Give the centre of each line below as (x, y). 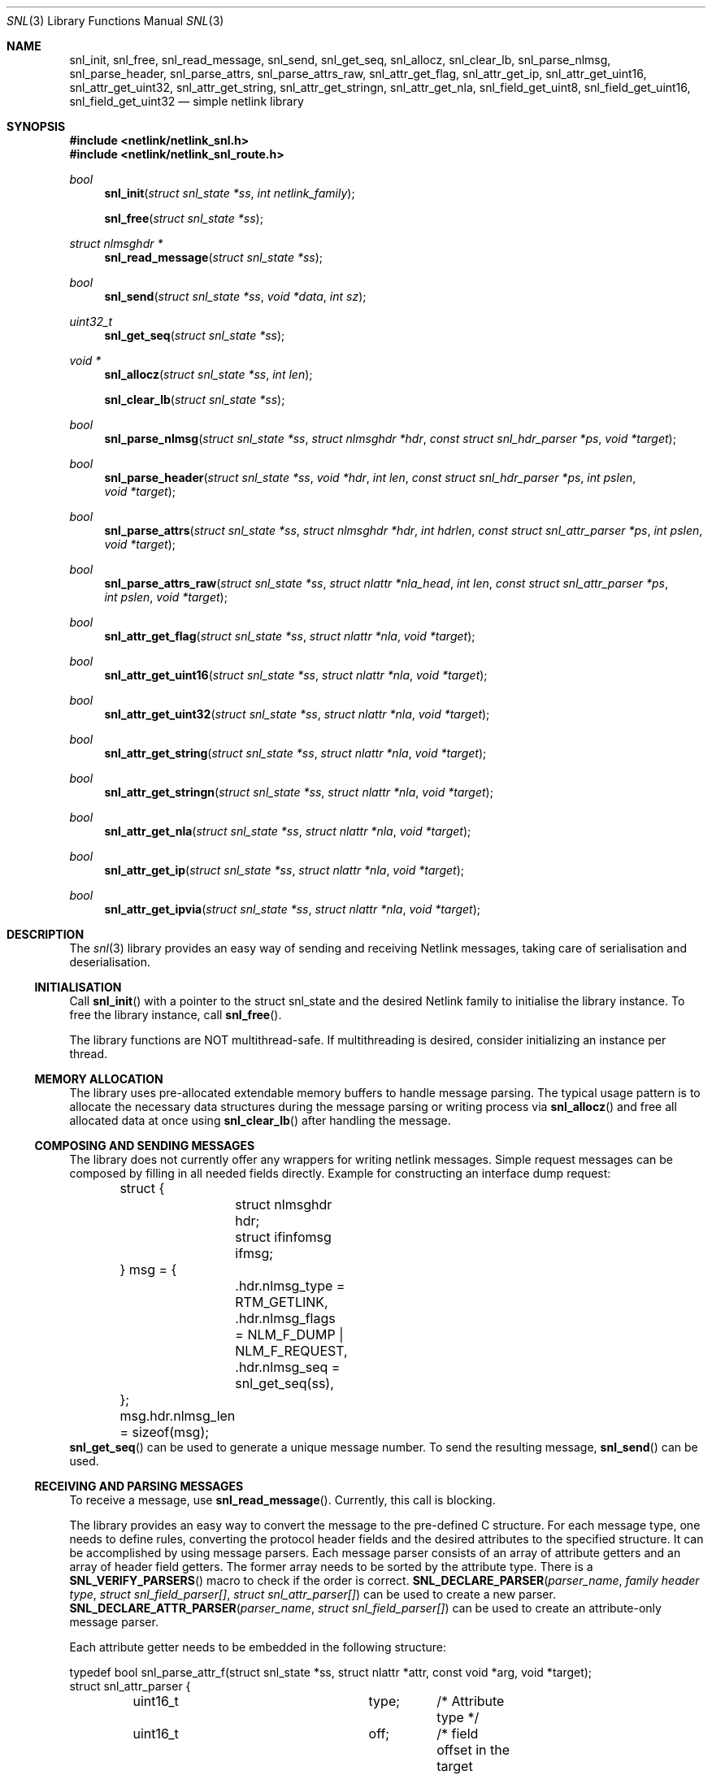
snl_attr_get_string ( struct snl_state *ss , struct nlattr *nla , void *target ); (295, 753)
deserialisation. (110, 962)
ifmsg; (254, 1253)
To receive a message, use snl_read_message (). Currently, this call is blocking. (282, 1500)
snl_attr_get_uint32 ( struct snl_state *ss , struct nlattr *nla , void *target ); (297, 714)
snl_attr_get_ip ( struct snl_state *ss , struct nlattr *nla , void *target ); (284, 870)
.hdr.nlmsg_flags (285, 1318)
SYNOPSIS (36, 126)
